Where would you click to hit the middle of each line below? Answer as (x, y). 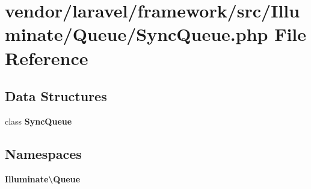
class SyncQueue (38, 121)
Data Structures (56, 96)
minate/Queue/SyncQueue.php (137, 34)
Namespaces (43, 153)
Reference (47, 57)
